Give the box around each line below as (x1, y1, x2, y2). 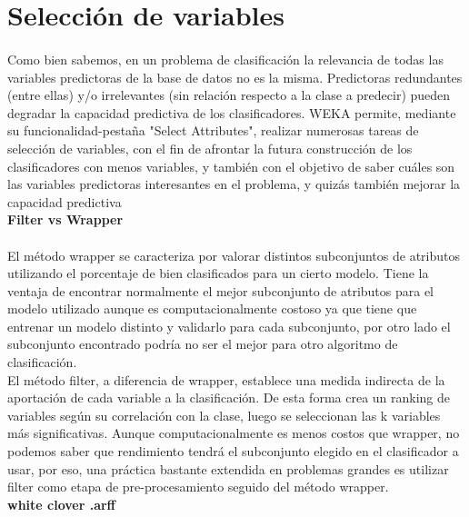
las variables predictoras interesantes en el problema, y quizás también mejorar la (7, 174, 461, 194)
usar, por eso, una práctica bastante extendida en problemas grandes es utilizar (7, 459, 449, 478)
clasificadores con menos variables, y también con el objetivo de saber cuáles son (7, 156, 455, 175)
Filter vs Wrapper (7, 210, 124, 229)
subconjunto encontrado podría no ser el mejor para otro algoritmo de (7, 334, 398, 353)
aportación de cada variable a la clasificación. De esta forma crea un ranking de (7, 388, 451, 407)
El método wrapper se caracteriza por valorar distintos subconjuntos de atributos (7, 245, 460, 264)
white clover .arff (7, 494, 116, 513)
